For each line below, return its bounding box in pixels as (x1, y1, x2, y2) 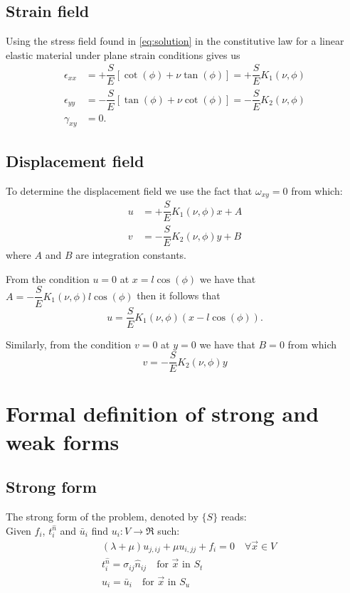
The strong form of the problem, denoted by (6, 508, 198, 523)
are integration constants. (75, 247, 186, 262)
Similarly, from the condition (6, 336, 132, 351)
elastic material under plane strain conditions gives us (6, 47, 240, 62)
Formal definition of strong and (6, 399, 319, 428)
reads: (221, 508, 247, 523)
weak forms (6, 427, 120, 456)
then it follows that (137, 288, 221, 303)
